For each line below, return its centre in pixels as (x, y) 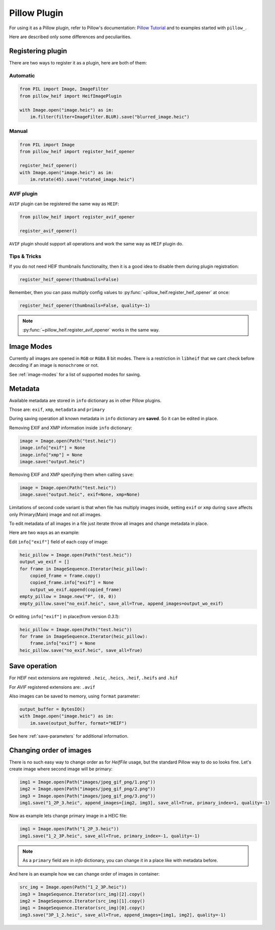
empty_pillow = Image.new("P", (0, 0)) (68, 597)
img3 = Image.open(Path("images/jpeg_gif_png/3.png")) (87, 796)
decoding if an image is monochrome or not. (54, 365)
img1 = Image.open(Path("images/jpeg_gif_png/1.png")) (87, 782)
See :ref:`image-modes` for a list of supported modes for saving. (75, 374)
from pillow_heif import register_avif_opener (77, 217)
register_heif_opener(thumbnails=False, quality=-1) (85, 305)
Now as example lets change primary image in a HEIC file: (68, 816)
